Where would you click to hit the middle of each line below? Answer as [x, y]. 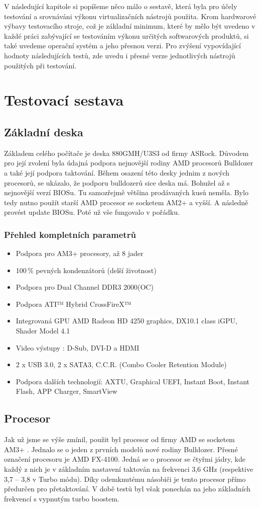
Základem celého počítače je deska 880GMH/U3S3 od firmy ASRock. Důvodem [126, 153]
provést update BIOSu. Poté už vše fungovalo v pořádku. [92, 212]
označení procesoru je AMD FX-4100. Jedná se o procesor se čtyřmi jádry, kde [125, 459]
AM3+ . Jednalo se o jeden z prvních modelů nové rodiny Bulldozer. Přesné [121, 449]
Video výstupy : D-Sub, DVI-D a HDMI [78, 347]
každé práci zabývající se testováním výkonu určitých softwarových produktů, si [126, 35]
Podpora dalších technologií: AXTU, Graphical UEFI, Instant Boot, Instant [133, 381]
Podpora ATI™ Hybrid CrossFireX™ [74, 304]
